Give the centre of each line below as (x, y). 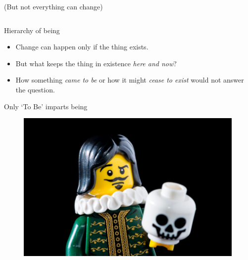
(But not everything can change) (53, 6)
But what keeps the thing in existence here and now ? (96, 63)
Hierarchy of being (32, 30)
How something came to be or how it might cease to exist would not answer (130, 80)
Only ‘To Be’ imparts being (46, 106)
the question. (35, 89)
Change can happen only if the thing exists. (82, 47)
